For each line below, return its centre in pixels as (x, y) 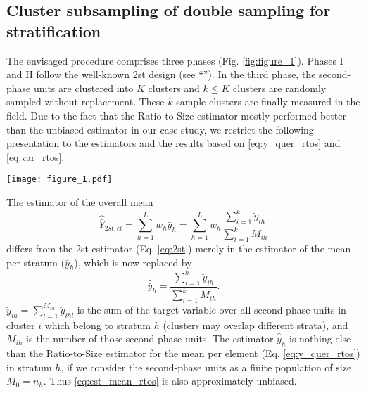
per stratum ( (36, 262)
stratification (54, 31)
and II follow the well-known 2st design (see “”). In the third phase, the (161, 74)
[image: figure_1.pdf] (59, 180)
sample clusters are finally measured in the (268, 102)
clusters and (174, 88)
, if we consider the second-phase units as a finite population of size (206, 367)
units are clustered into (83, 88)
